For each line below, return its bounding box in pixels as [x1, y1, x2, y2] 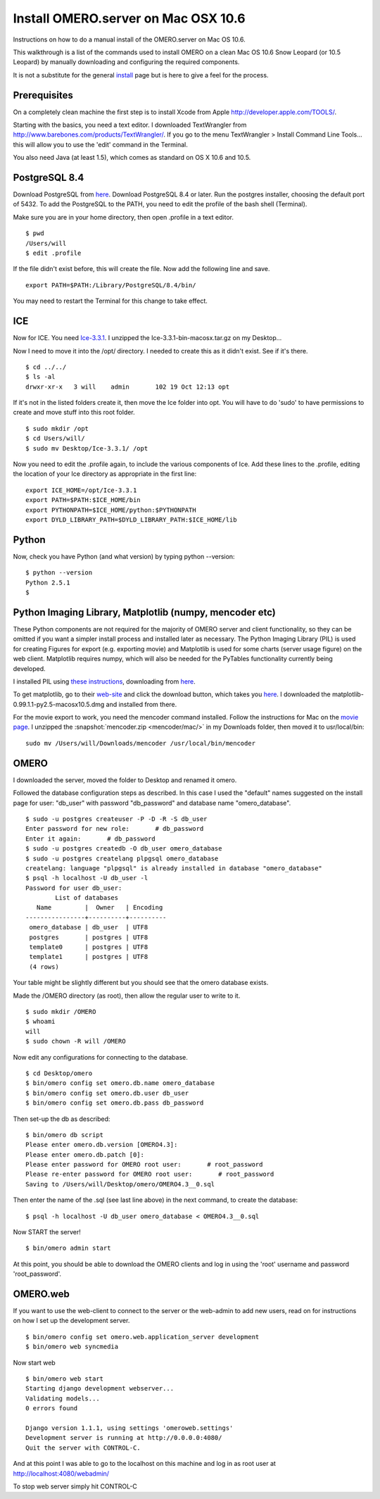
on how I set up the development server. [13, 1317, 130, 1325]
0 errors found [25, 1405, 78, 1412]
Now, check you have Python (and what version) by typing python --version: [13, 552, 235, 560]
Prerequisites [13, 89, 73, 101]
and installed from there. [106, 700, 177, 708]
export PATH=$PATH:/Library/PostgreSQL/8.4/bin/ [25, 281, 196, 289]
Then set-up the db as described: [13, 1115, 110, 1123]
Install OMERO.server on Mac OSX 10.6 [13, 11, 246, 26]
